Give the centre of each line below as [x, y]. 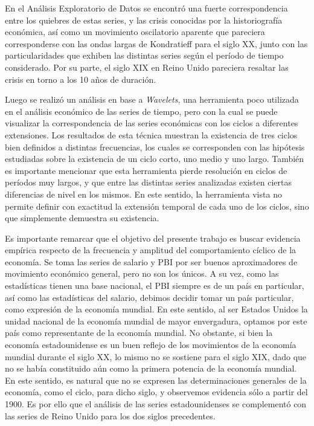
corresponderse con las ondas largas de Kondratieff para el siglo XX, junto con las [156, 43]
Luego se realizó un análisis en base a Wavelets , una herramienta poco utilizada [152, 99]
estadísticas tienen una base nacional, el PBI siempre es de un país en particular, [155, 286]
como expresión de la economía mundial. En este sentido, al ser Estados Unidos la [156, 309]
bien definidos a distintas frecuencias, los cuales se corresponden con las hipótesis [155, 147]
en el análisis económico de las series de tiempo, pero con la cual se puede [141, 111]
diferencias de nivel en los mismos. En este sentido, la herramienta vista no [143, 194]
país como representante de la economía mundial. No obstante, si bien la [139, 333]
